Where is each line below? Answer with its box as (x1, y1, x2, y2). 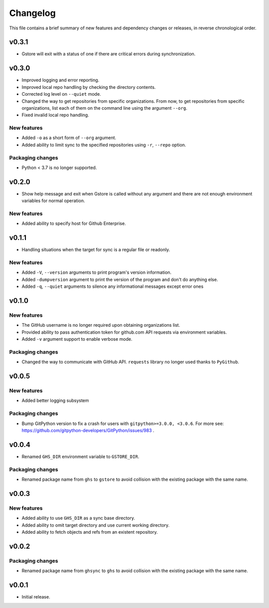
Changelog (9, 7, 56, 18)
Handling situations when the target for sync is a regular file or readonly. (21, 247, 170, 253)
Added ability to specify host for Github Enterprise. (21, 220, 127, 226)
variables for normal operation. (21, 198, 85, 204)
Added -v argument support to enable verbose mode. (21, 336, 133, 342)
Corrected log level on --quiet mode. (21, 91, 102, 97)
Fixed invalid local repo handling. (21, 112, 89, 118)
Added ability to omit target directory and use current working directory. (21, 522, 170, 528)
